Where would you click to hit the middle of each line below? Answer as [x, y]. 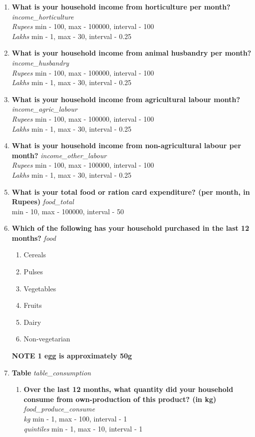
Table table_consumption [51, 372]
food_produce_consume [59, 409]
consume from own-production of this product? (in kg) [120, 399]
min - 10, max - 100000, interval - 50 [68, 211]
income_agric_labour [44, 109]
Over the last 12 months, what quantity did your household [128, 389]
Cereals [35, 255]
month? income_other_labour [59, 155]
